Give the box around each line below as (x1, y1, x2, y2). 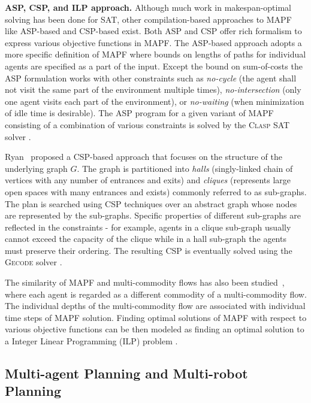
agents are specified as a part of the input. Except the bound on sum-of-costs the (5, 59, 303, 72)
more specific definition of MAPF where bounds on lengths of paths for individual (5, 48, 306, 60)
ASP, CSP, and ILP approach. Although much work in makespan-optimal (5, 1, 291, 13)
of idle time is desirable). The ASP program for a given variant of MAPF (5, 107, 274, 119)
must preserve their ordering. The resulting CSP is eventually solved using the (5, 244, 292, 256)
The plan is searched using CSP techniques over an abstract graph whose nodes (5, 197, 297, 210)
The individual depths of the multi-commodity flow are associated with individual (5, 299, 306, 312)
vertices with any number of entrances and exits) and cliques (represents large (5, 174, 291, 186)
